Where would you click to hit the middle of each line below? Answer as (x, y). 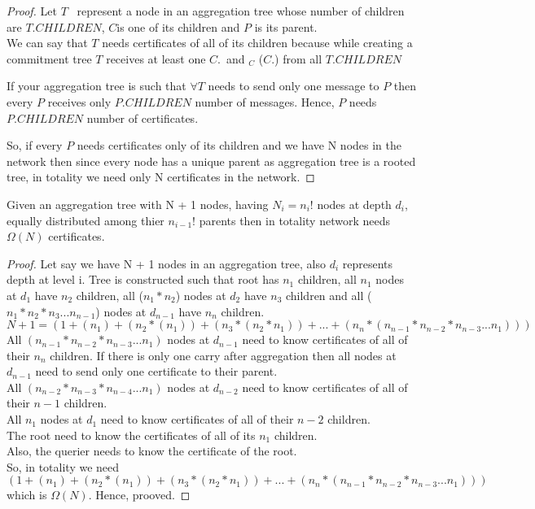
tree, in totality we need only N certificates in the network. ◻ (161, 177)
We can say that (47, 43)
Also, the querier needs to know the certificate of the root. (152, 451)
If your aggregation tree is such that (96, 86)
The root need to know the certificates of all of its (131, 435)
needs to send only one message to (294, 86)
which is (27, 495)
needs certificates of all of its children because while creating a (257, 43)
